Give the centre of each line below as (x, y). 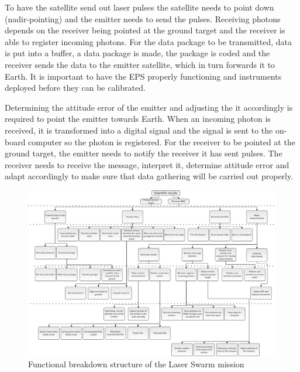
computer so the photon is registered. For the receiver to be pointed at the (162, 141)
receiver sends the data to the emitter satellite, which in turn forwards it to (140, 64)
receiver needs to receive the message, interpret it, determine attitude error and (147, 164)
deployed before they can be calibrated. (75, 88)
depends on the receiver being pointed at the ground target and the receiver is (145, 30)
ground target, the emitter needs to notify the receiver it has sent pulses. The (144, 153)
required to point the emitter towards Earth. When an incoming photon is (138, 119)
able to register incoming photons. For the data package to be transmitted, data (148, 41)
